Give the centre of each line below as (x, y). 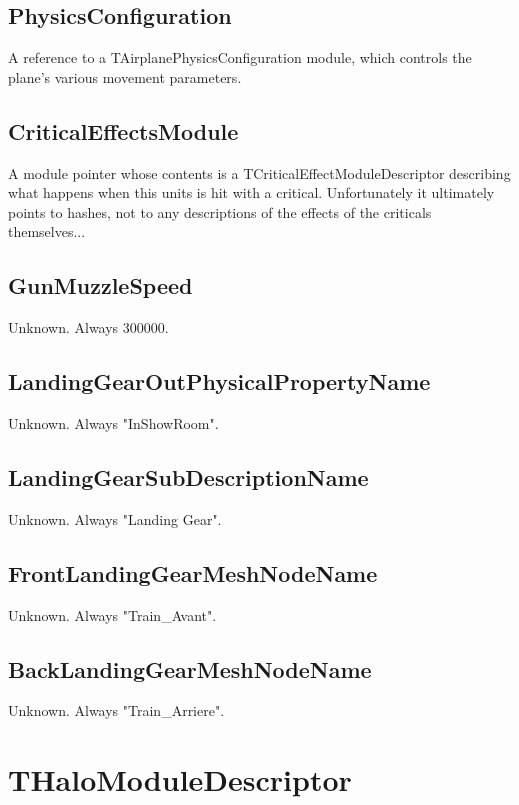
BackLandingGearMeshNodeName (190, 668)
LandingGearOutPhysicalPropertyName (219, 381)
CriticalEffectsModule (123, 130)
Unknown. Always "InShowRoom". (113, 422)
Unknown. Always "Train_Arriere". (116, 710)
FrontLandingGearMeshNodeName (193, 572)
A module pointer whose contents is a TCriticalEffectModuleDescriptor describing (259, 172)
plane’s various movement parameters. (125, 76)
